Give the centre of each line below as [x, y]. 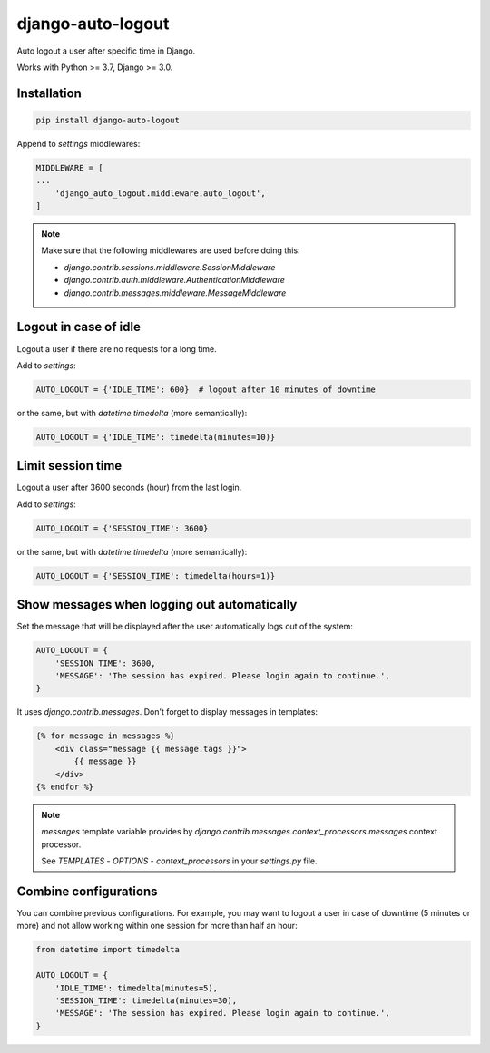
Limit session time [69, 466]
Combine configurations [87, 891]
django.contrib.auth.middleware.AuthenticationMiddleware [174, 280]
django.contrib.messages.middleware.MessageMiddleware [175, 292]
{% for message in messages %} [106, 736]
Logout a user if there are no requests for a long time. [117, 348]
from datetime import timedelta [108, 950]
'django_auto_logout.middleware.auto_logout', [161, 193]
